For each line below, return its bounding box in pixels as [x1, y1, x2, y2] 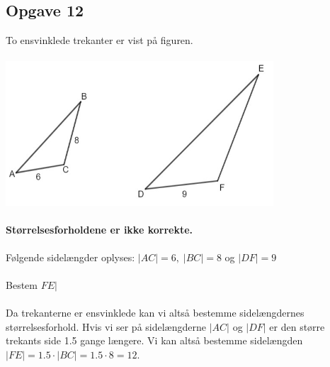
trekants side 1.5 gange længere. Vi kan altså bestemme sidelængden [6, 333, 303, 348]
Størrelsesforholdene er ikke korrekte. [6, 221, 193, 236]
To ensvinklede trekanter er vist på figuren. [6, 33, 193, 48]
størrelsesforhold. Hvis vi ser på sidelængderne [6, 319, 206, 334]
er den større [269, 319, 325, 334]
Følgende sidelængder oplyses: [6, 249, 135, 264]
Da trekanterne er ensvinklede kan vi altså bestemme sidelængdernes [6, 305, 305, 320]
